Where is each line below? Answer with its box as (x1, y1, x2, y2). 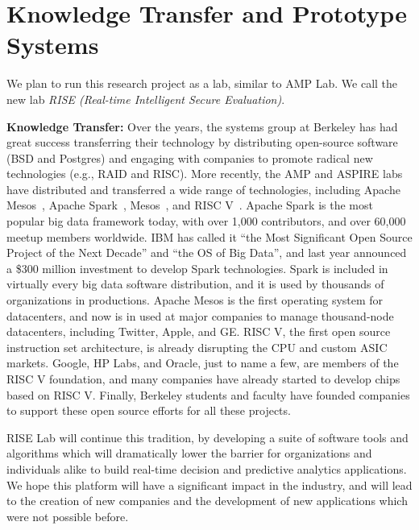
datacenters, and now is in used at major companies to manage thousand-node (6, 307, 394, 324)
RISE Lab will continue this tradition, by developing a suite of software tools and (6, 429, 409, 445)
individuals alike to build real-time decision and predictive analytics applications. (6, 460, 407, 477)
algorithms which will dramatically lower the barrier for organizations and (6, 445, 372, 462)
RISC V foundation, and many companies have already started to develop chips (6, 371, 400, 387)
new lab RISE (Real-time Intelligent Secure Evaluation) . (6, 90, 285, 107)
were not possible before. (6, 507, 129, 524)
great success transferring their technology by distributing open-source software (6, 134, 398, 151)
